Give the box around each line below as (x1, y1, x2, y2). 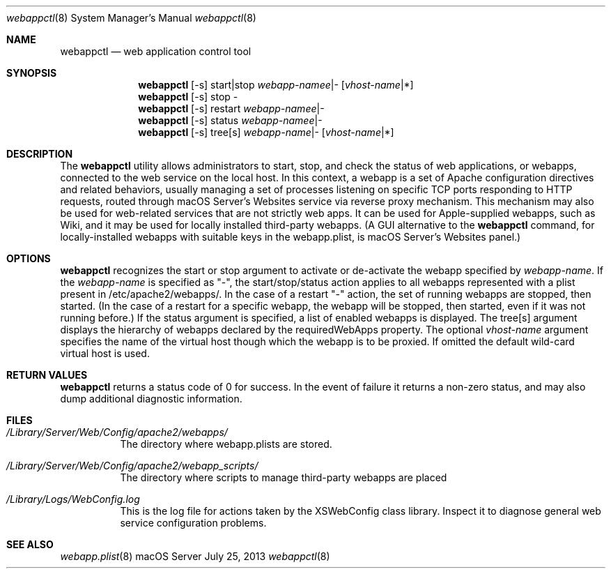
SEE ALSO (6, 538, 54, 550)
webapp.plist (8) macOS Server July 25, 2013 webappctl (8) (60, 550, 330, 562)
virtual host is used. (60, 347, 150, 359)
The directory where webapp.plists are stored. (120, 438, 332, 450)
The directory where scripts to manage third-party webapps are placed (120, 471, 447, 483)
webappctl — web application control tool (60, 45, 252, 57)
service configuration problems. (120, 517, 267, 529)
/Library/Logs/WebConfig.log (6, 493, 140, 505)
